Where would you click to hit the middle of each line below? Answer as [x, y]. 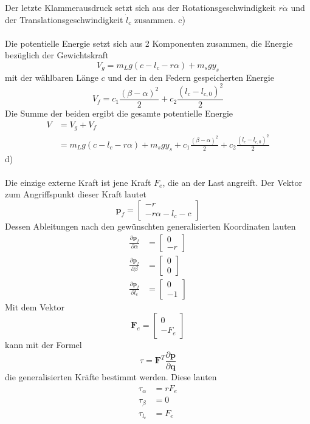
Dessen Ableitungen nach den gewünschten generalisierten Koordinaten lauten [150, 226]
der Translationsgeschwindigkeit [64, 19]
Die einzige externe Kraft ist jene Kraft [78, 182]
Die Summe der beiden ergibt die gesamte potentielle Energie [119, 113]
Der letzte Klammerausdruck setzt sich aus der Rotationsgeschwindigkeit [140, 7]
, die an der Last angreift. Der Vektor [232, 182]
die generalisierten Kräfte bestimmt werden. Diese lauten [111, 376]
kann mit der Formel [43, 345]
